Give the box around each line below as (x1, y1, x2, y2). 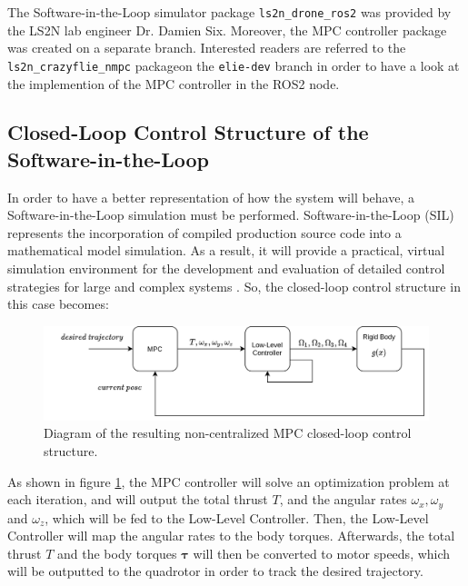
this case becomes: (7, 294, 109, 313)
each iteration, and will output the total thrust (7, 490, 268, 509)
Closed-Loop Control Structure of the (7, 118, 369, 146)
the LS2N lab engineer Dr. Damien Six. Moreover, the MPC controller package (7, 20, 447, 39)
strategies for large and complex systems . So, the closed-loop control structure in (7, 276, 461, 295)
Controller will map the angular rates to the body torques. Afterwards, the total (7, 526, 455, 545)
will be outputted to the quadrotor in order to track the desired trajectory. (7, 561, 423, 581)
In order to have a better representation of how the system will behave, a (7, 187, 414, 206)
